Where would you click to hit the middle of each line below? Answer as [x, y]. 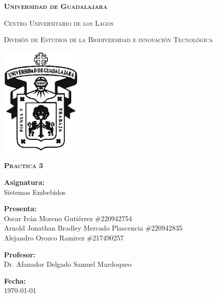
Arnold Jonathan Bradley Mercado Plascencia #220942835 [93, 228]
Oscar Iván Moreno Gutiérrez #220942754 [68, 218]
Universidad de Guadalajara [56, 6]
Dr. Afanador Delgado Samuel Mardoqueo [68, 264]
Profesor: [20, 254]
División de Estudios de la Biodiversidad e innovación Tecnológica [108, 39]
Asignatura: [24, 182]
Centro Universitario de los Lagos [59, 23]
